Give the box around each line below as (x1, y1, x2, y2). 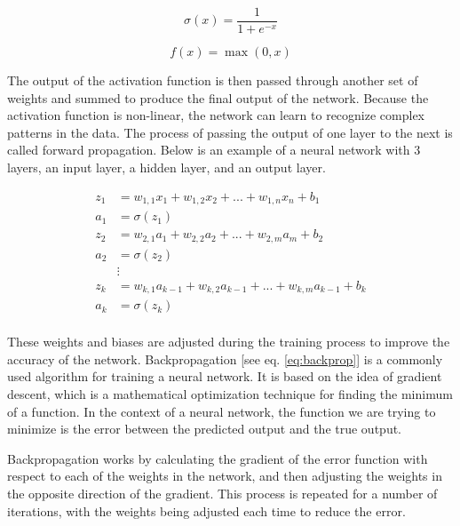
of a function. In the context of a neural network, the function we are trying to (7, 402, 436, 420)
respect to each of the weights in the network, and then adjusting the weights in (7, 466, 442, 485)
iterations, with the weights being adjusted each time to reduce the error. (7, 501, 406, 520)
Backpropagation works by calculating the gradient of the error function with (7, 449, 428, 467)
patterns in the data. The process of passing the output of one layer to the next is (7, 123, 453, 141)
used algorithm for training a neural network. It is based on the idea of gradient (7, 367, 442, 386)
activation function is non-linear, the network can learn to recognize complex (7, 106, 425, 124)
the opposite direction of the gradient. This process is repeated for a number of (7, 483, 438, 502)
